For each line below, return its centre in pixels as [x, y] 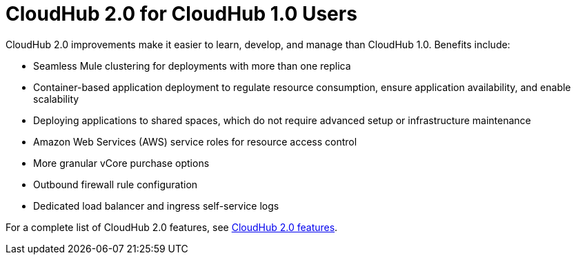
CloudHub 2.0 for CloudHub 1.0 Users [181, 14]
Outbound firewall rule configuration [116, 184]
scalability [56, 99]
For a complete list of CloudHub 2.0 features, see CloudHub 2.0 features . [172, 227]
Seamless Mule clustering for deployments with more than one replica [192, 66]
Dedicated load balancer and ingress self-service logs [156, 206]
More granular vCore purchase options [121, 163]
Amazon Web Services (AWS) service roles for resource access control [195, 141]
